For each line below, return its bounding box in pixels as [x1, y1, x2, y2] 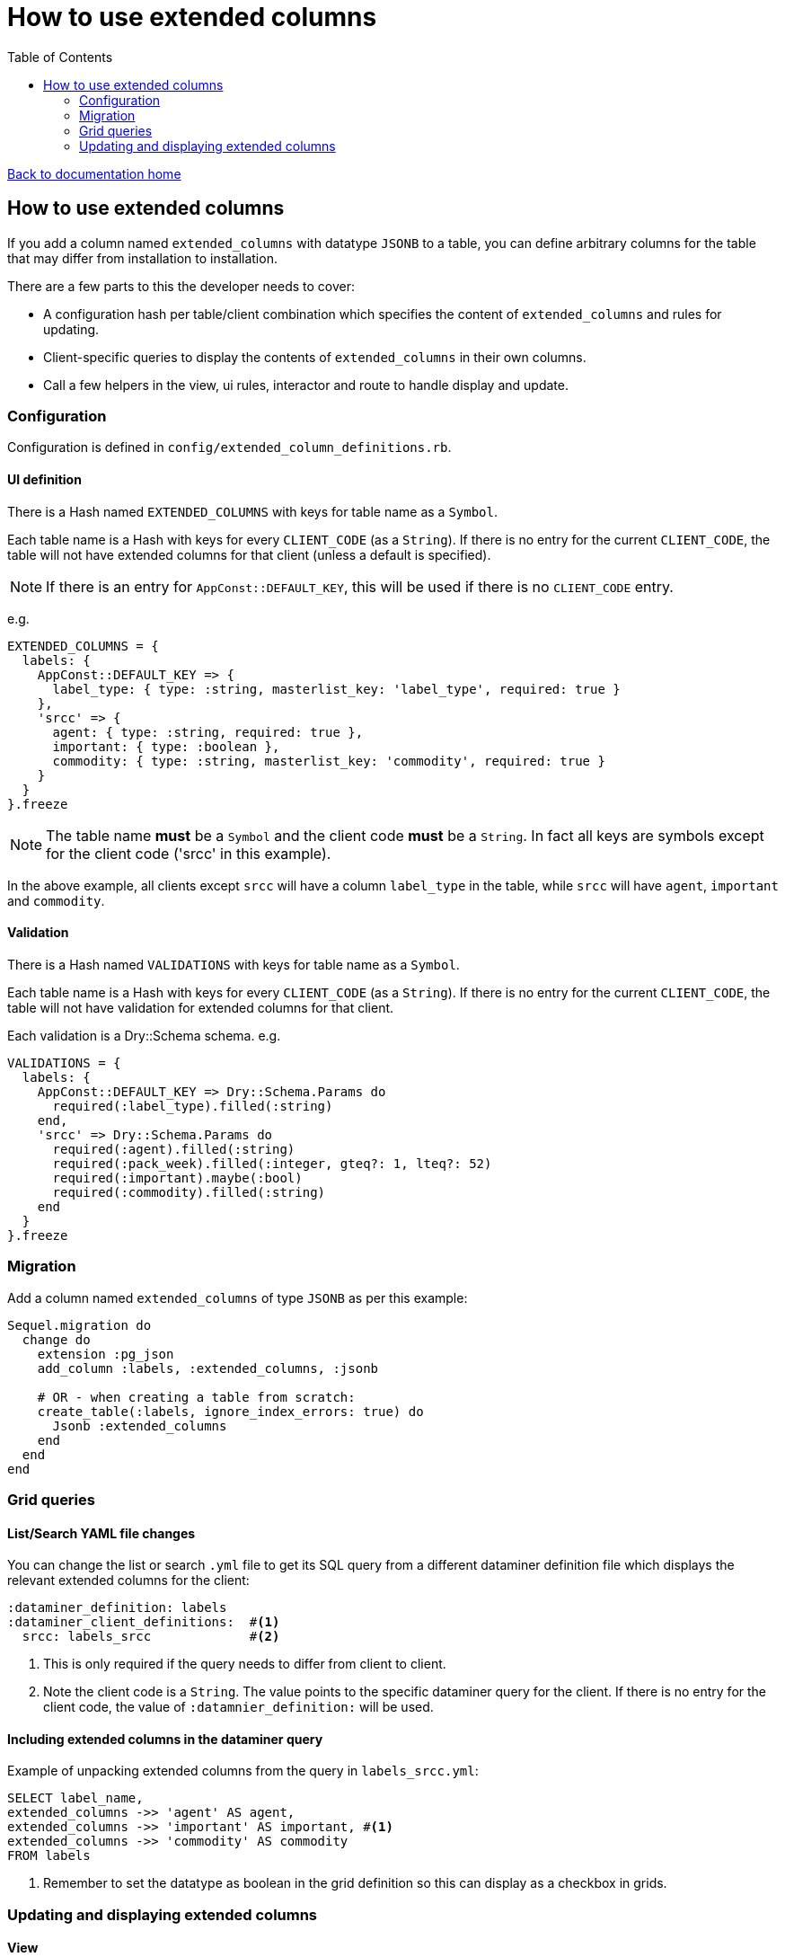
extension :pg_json [37, 1346, 174, 1361]
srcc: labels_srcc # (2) [22, 1629, 280, 1644]
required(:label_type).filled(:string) [52, 1098, 333, 1113]
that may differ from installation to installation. [7, 250, 278, 266]
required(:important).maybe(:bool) [52, 1170, 303, 1185]
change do [22, 1332, 91, 1347]
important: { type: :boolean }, [52, 739, 280, 754]
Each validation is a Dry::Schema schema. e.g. [7, 1027, 281, 1043]
